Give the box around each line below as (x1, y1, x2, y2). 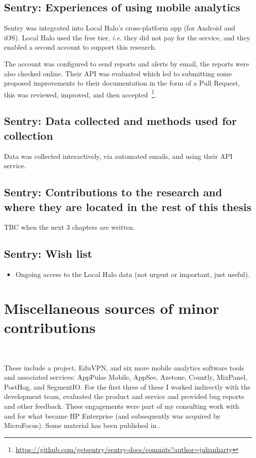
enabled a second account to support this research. (4, 42, 157, 52)
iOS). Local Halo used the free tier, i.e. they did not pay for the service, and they (4, 32, 251, 42)
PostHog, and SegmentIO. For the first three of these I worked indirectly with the (4, 381, 251, 392)
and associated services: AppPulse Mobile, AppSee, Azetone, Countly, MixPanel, (4, 372, 247, 382)
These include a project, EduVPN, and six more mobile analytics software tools (4, 362, 244, 372)
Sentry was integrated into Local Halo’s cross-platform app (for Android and (4, 23, 235, 33)
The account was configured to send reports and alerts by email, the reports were (4, 58, 250, 68)
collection (4, 127, 53, 143)
